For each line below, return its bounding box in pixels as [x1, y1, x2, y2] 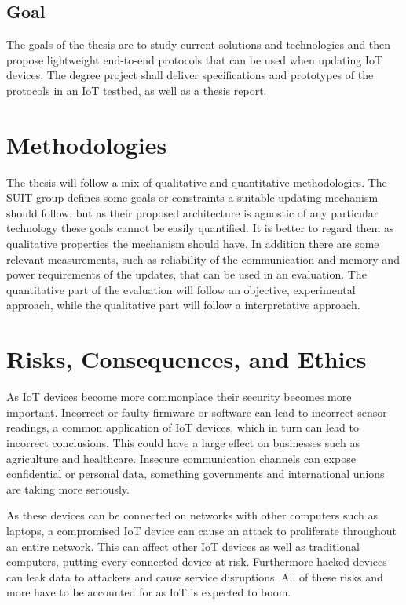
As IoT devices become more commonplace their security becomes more [6, 388, 352, 405]
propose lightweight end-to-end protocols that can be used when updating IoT [6, 51, 383, 67]
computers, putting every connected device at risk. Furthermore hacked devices [6, 553, 387, 570]
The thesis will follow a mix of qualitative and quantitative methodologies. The [6, 173, 387, 190]
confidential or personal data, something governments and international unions [6, 465, 385, 482]
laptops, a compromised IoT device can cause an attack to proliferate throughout [6, 522, 397, 538]
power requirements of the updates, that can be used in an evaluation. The [6, 266, 367, 282]
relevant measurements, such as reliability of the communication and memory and [6, 250, 400, 267]
